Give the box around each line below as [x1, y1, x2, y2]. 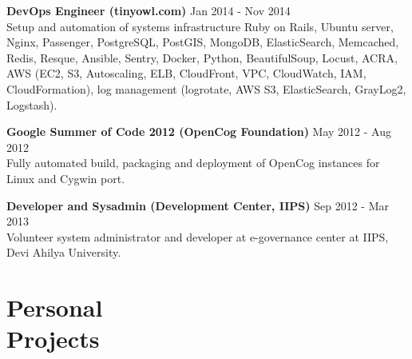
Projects [6, 322, 100, 355]
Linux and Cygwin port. [6, 170, 125, 186]
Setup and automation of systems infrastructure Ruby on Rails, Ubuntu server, [6, 18, 394, 34]
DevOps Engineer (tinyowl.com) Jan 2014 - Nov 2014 [6, 2, 291, 18]
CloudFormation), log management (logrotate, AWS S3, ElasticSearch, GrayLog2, [6, 80, 406, 97]
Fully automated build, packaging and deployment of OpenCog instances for [6, 154, 380, 171]
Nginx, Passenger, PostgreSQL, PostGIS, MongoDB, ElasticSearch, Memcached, [6, 34, 399, 50]
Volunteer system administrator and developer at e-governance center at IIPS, [6, 228, 389, 245]
